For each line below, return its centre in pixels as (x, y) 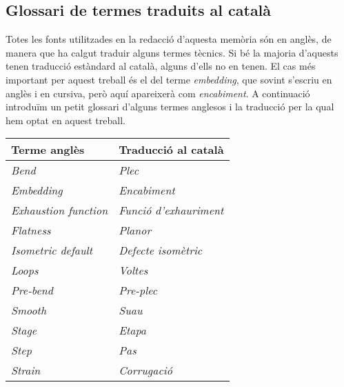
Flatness (31, 230)
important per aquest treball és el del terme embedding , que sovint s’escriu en (169, 79)
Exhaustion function (60, 210)
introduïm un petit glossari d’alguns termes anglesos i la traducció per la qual (170, 107)
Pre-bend (32, 290)
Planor (135, 230)
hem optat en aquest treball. (65, 120)
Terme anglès (48, 150)
